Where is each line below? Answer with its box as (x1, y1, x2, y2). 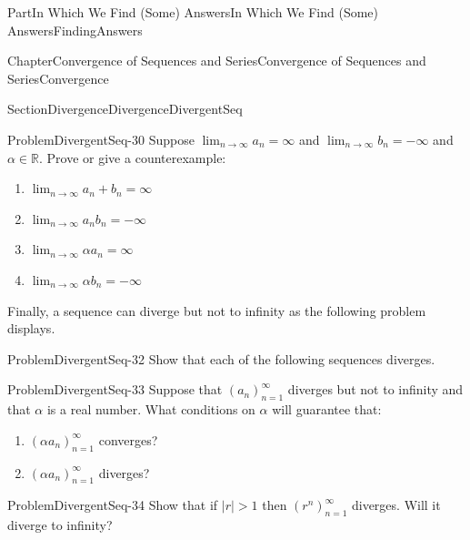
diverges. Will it (351, 495, 441, 515)
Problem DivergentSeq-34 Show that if (7, 495, 218, 515)
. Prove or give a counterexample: (39, 148, 226, 167)
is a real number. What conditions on (46, 400, 255, 419)
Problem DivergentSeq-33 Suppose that (7, 380, 223, 399)
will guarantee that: (272, 400, 382, 419)
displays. (7, 319, 55, 338)
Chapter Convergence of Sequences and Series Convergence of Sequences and (7, 51, 426, 70)
